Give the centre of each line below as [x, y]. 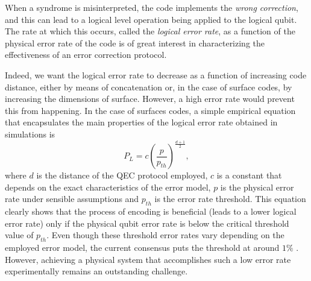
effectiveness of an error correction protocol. [86, 55]
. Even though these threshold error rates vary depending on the [165, 235]
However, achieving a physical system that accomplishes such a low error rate [148, 259]
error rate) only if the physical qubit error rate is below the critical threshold [147, 223]
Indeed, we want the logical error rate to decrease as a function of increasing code [156, 74]
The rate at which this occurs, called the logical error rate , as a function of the [150, 31]
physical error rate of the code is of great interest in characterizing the [135, 43]
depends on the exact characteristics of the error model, [108, 187]
